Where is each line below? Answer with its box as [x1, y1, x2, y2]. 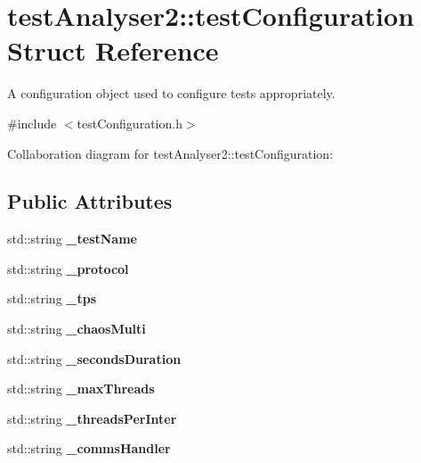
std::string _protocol [7, 259, 129, 277]
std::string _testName [7, 229, 137, 248]
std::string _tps [7, 289, 97, 308]
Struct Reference [7, 32, 219, 69]
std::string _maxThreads [7, 379, 155, 398]
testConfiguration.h [77, 113, 182, 132]
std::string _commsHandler [7, 439, 171, 458]
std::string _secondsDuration [7, 349, 182, 368]
